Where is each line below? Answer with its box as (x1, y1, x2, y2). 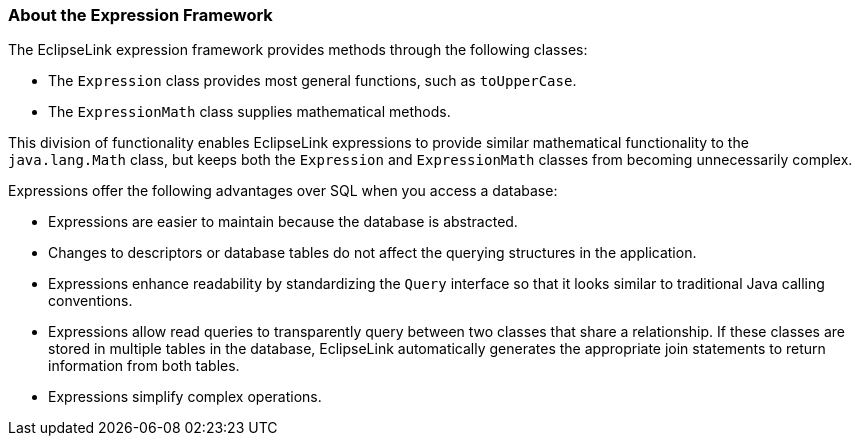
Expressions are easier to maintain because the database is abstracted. (48, 213, 518, 231)
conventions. (48, 292, 133, 310)
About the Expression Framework (8, 5, 273, 25)
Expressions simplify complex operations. (48, 388, 322, 406)
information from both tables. (48, 357, 240, 375)
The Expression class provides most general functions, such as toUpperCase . (48, 72, 577, 90)
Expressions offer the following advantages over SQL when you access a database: (8, 182, 558, 200)
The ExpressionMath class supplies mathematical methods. (48, 103, 451, 121)
